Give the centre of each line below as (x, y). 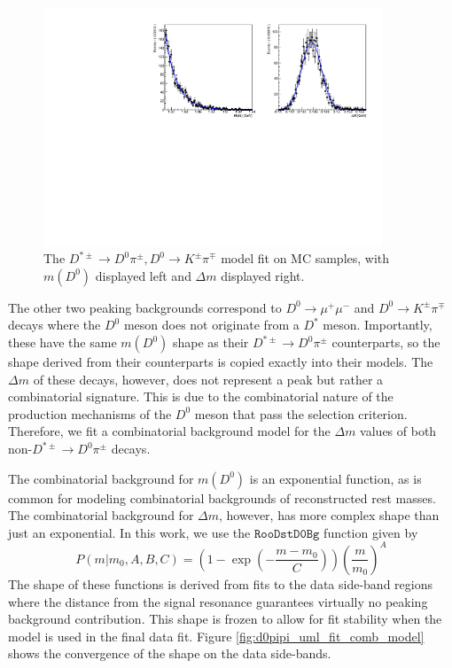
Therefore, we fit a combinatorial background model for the (169, 431)
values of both (398, 431)
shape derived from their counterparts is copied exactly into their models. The (221, 362)
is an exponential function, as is (335, 478)
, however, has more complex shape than (329, 515)
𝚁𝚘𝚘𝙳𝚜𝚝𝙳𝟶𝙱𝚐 (287, 534)
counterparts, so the (386, 342)
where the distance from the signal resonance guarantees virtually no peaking (218, 601)
